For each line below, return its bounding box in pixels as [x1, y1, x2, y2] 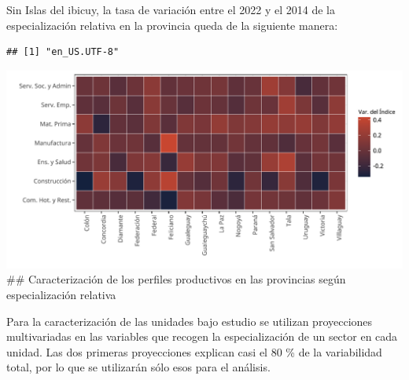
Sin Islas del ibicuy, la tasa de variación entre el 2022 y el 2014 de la [6, 2, 335, 17]
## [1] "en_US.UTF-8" [6, 46, 120, 58]
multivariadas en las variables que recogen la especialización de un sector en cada [6, 328, 398, 345]
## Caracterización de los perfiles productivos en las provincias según [6, 271, 346, 287]
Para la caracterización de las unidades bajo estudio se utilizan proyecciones [6, 312, 373, 329]
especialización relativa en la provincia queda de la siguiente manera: [6, 16, 338, 33]
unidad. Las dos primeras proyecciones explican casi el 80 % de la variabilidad [6, 343, 382, 360]
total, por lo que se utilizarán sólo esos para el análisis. [6, 359, 271, 375]
